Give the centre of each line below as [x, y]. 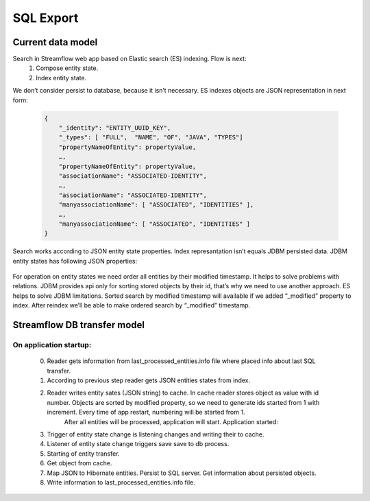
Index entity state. [61, 78]
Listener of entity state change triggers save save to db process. [138, 444]
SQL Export [46, 18]
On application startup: [52, 345]
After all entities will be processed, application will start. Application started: [171, 421]
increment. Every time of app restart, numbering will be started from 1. [146, 412]
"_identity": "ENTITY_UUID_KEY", [115, 128]
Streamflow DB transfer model [79, 325]
